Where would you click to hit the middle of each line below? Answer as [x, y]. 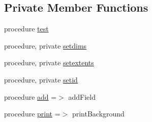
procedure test [26, 29]
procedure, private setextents [49, 63]
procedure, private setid [41, 79]
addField [82, 96]
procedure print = [32, 114]
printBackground [98, 114]
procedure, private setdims [45, 45]
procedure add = [31, 96]
